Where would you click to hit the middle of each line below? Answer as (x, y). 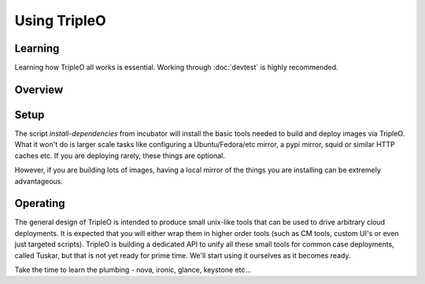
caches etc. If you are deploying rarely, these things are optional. (120, 155)
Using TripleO (60, 20)
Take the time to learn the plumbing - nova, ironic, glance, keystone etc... (133, 270)
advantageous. (39, 181)
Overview (39, 89)
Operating (40, 203)
